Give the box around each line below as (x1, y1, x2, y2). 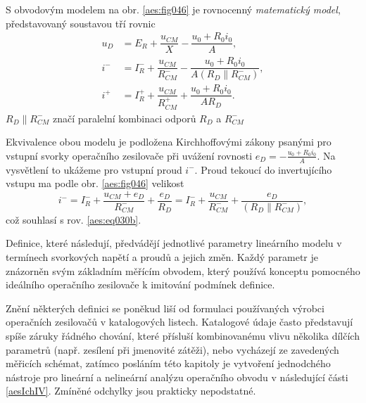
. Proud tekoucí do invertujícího (194, 162, 332, 177)
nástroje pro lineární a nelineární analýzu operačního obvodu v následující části (6, 369, 348, 384)
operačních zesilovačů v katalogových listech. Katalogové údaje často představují (6, 314, 353, 329)
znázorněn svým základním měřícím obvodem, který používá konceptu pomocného (6, 263, 360, 278)
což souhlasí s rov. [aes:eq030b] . (6, 212, 141, 226)
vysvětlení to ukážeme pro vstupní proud (6, 162, 182, 177)
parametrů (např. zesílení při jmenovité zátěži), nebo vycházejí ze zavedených (6, 342, 339, 357)
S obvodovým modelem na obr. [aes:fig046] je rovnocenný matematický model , (6, 2, 341, 16)
